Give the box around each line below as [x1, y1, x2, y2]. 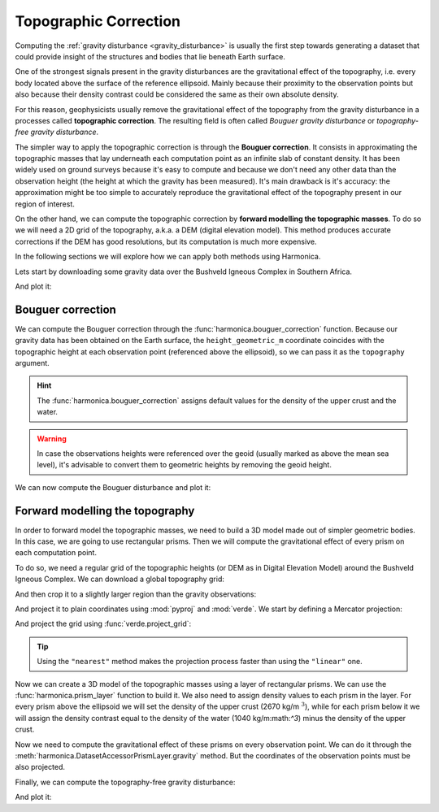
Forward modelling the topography [15, 504, 195, 518]
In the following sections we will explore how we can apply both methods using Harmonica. [15, 252, 321, 262]
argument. [15, 358, 50, 368]
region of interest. [15, 199, 75, 209]
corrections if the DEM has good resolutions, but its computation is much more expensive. [15, 237, 317, 246]
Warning [37, 433, 67, 443]
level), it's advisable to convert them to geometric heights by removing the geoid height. [37, 460, 333, 470]
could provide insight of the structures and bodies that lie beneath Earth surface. [15, 51, 286, 61]
